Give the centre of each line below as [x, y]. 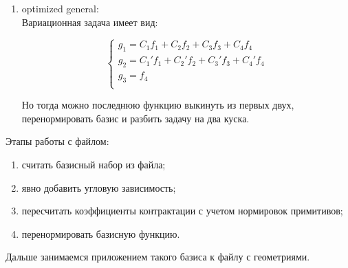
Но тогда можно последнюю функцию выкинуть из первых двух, [158, 105]
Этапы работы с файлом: [57, 141]
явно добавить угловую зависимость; [99, 187]
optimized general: [60, 8]
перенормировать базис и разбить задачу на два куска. [135, 118]
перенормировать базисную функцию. [101, 233]
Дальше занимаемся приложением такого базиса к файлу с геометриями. [158, 257]
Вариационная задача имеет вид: [90, 22]
